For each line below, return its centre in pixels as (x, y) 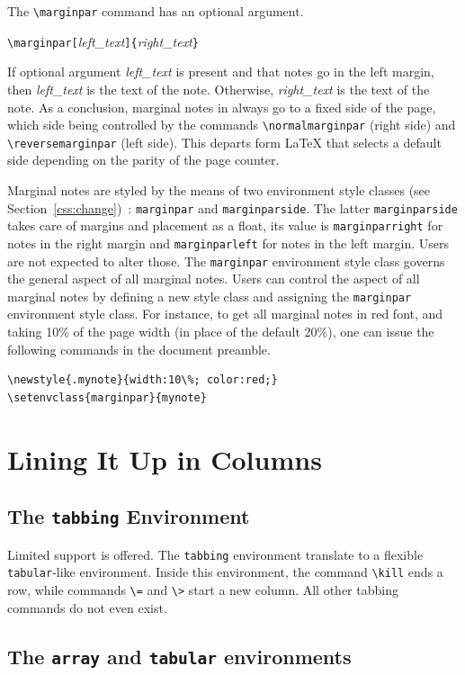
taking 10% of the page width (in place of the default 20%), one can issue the (221, 332)
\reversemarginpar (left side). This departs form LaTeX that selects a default (224, 142)
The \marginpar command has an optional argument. (156, 11)
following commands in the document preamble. (139, 349)
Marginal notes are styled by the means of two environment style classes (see (219, 190)
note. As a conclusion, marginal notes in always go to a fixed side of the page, (222, 107)
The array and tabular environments (179, 656)
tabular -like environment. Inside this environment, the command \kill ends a (225, 572)
